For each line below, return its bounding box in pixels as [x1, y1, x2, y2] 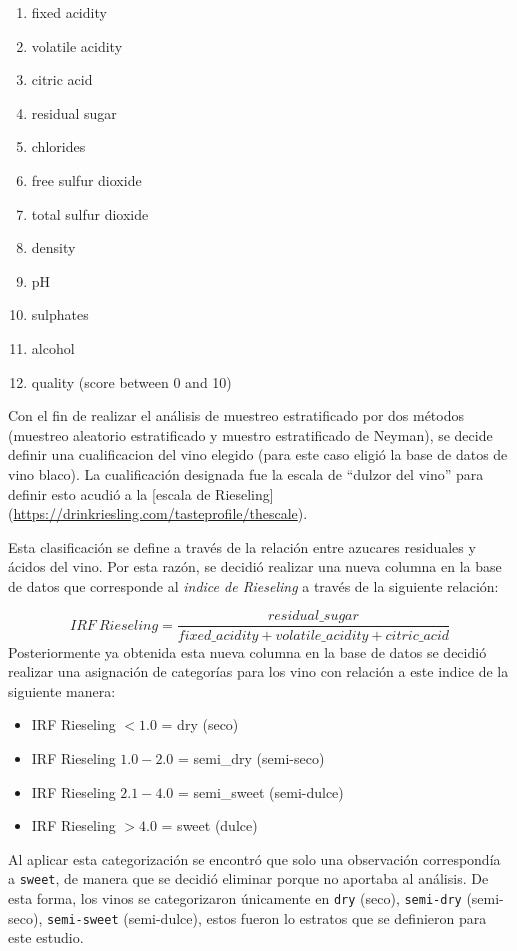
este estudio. [8, 927, 84, 948]
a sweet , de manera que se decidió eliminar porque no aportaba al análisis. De [8, 868, 489, 889]
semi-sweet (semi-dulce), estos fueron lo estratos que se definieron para [46, 907, 487, 928]
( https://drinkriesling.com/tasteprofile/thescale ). [8, 503, 308, 524]
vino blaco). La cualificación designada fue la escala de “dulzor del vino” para [8, 463, 484, 484]
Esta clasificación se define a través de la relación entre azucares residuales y [8, 536, 476, 557]
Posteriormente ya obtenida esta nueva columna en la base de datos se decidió [8, 641, 487, 662]
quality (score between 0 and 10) [31, 371, 232, 392]
